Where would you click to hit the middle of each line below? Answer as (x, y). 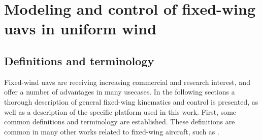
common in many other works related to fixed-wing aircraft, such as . (112, 131)
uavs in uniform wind (80, 29)
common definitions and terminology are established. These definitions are (120, 122)
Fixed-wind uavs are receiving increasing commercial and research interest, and (127, 82)
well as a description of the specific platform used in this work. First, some (120, 111)
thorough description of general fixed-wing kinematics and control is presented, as (131, 101)
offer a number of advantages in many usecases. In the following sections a (120, 92)
